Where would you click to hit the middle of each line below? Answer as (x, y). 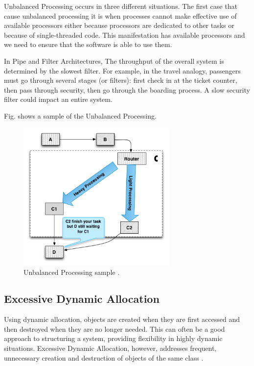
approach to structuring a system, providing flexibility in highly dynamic (113, 338)
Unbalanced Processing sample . (72, 272)
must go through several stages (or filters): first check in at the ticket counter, (121, 80)
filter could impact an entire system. (58, 99)
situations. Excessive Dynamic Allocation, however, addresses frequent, (110, 348)
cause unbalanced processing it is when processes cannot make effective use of (120, 15)
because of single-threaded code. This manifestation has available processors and (125, 35)
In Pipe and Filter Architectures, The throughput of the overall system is (114, 61)
